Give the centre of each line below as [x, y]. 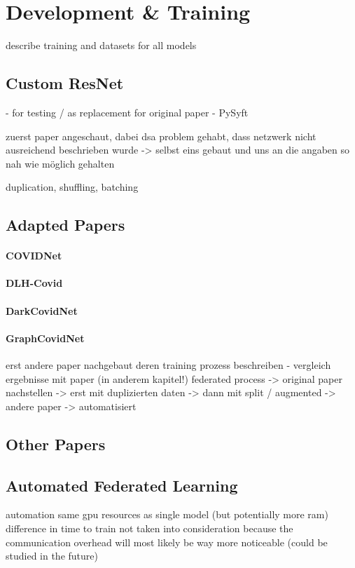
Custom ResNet [65, 83]
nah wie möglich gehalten [60, 163]
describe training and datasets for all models [101, 45]
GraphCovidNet [45, 338]
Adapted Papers [65, 225]
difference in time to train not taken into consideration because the [149, 528]
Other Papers [56, 444]
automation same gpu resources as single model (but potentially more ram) [167, 514]
